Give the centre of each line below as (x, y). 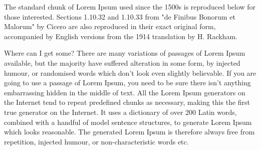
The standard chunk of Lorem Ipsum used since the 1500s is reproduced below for (130, 7)
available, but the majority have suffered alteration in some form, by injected (122, 62)
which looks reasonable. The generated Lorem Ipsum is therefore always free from (129, 132)
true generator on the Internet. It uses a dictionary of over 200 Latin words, (120, 112)
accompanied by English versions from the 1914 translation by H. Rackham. (121, 36)
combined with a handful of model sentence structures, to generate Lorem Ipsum (128, 122)
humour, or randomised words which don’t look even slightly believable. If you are (130, 72)
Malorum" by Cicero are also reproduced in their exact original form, (110, 26)
